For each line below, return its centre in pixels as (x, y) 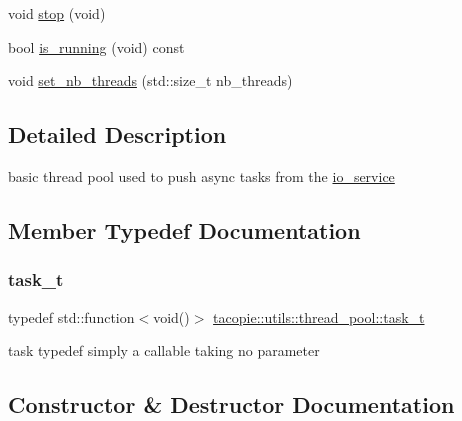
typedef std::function (71, 316)
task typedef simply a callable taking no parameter (164, 350)
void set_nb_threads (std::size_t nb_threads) (150, 80)
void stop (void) (57, 13)
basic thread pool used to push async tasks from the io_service (201, 175)
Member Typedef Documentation (184, 229)
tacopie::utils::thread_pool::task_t (319, 316)
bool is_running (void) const (96, 46)
